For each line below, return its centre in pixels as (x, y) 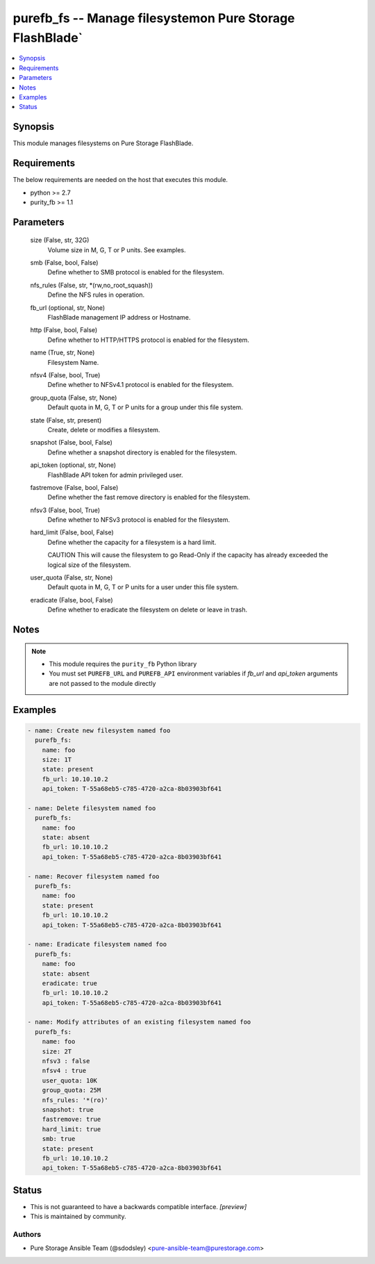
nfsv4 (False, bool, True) (65, 375)
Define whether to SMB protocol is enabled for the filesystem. (136, 272)
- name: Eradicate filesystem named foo (97, 944)
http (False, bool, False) (64, 330)
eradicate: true (69, 983)
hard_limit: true (72, 1129)
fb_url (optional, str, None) (68, 307)
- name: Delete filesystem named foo (92, 808)
